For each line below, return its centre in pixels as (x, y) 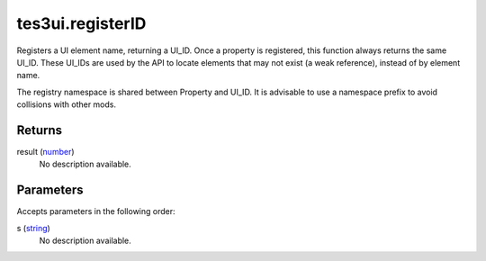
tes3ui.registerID (81, 23)
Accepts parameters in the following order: (96, 211)
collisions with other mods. (67, 104)
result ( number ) (46, 152)
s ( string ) (34, 228)
